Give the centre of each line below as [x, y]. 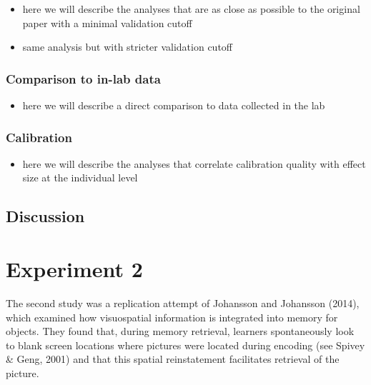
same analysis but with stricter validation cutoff [128, 47]
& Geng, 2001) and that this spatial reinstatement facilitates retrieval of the [173, 359]
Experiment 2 [74, 268]
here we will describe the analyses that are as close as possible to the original [191, 9]
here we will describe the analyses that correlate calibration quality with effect [194, 163]
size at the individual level [80, 177]
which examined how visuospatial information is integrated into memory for [172, 317]
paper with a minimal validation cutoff [107, 22]
